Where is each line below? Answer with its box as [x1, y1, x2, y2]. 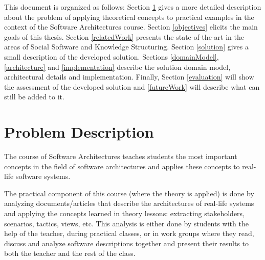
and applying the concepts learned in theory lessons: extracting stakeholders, [4, 208, 245, 219]
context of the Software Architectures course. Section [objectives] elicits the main [4, 21, 258, 32]
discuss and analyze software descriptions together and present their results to [4, 238, 249, 248]
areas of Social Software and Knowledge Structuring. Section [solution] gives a [4, 41, 249, 52]
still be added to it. [4, 91, 64, 102]
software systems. [15, 171, 71, 181]
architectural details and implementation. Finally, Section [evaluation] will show [4, 71, 254, 82]
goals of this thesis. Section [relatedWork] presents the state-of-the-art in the [4, 31, 244, 42]
